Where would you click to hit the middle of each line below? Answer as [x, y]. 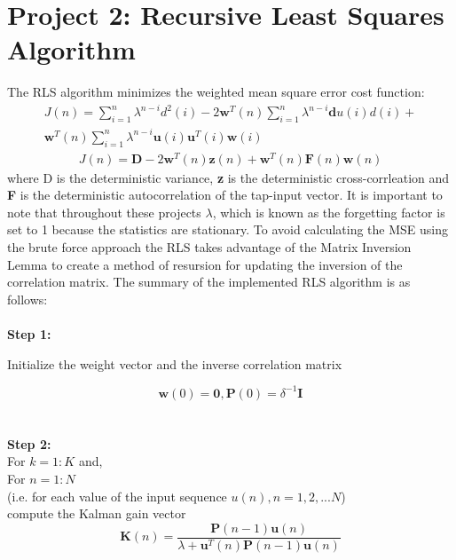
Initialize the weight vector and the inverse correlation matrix [175, 363]
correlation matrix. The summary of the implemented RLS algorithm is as [209, 282]
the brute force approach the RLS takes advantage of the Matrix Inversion [209, 247]
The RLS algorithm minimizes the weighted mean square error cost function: [216, 92]
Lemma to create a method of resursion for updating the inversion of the [205, 264]
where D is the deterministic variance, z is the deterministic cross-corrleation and [228, 177]
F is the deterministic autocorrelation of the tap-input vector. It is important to [225, 195]
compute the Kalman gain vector [97, 513]
